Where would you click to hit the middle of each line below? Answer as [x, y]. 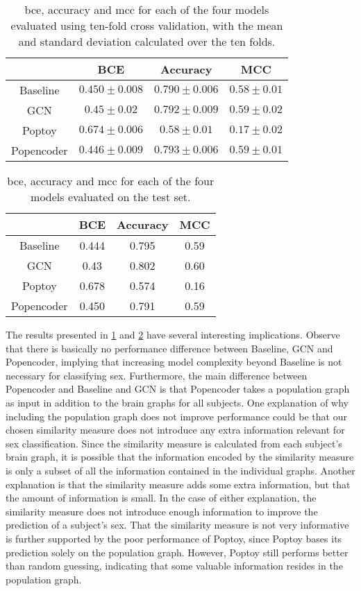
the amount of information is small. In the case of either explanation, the [161, 498]
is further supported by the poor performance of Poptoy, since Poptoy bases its [174, 538]
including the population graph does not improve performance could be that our [176, 416]
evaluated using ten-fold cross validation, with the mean [147, 25]
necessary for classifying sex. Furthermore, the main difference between [157, 375]
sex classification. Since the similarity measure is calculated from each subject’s [174, 443]
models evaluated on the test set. [111, 197]
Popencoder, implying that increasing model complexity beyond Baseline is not [174, 362]
